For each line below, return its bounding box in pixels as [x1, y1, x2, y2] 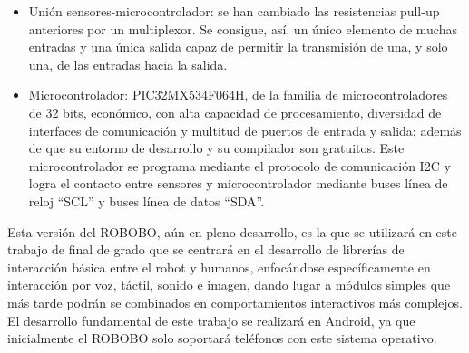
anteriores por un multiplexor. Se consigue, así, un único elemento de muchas [28, 19, 457, 38]
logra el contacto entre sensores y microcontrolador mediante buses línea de [28, 174, 448, 193]
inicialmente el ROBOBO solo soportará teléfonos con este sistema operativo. [7, 329, 437, 348]
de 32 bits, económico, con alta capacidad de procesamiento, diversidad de [28, 102, 442, 121]
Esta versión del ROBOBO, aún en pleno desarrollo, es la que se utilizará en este [7, 222, 458, 241]
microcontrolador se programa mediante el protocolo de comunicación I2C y [28, 156, 451, 175]
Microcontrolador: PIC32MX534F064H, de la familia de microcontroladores [28, 85, 448, 104]
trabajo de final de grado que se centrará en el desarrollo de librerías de [7, 240, 405, 259]
